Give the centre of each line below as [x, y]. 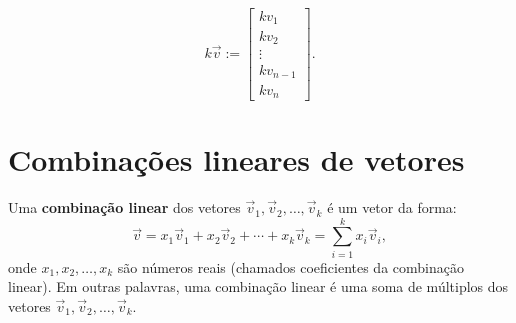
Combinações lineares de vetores [236, 159]
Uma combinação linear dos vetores [124, 207]
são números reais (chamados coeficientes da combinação [290, 266]
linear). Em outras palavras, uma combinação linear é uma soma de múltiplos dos [258, 286]
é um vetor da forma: [392, 207]
